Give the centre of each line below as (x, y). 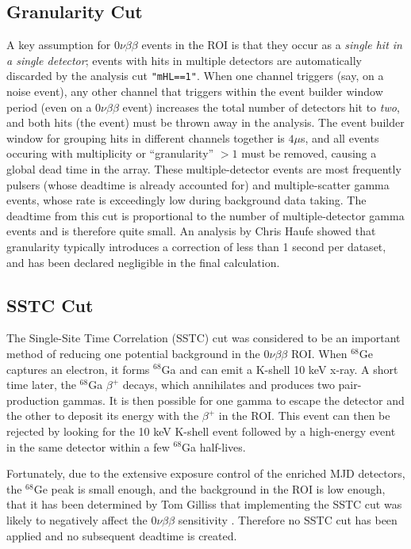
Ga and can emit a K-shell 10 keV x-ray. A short (280, 369)
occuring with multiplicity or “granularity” (110, 153)
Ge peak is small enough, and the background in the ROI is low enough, (209, 488)
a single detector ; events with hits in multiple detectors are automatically (184, 60)
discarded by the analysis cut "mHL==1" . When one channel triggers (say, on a (195, 76)
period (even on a (49, 107)
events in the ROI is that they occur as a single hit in (272, 45)
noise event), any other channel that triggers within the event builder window (195, 91)
